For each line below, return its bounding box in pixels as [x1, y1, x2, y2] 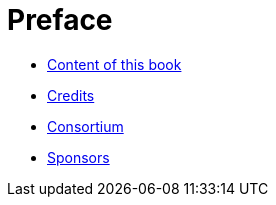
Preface [7, 3, 113, 37]
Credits [47, 86, 95, 104]
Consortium [47, 117, 124, 135]
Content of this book [47, 55, 182, 73]
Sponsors [47, 148, 110, 166]
